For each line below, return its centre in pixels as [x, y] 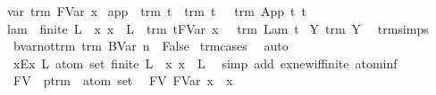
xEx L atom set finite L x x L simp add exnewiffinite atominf [205, 63]
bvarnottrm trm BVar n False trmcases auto [151, 46]
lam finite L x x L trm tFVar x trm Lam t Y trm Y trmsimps [218, 28]
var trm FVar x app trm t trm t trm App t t [157, 11]
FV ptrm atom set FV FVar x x [123, 80]
